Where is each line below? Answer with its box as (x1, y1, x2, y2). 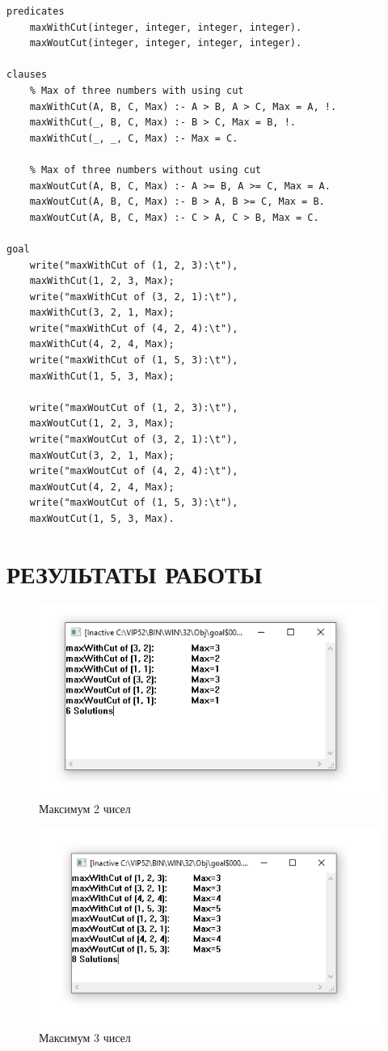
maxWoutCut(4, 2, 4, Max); (29, 481, 175, 493)
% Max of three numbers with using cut (29, 84, 244, 96)
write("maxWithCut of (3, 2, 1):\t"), (29, 290, 238, 303)
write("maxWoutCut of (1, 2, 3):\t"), (29, 401, 238, 413)
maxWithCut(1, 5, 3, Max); (29, 370, 175, 382)
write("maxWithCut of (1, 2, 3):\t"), (29, 259, 238, 271)
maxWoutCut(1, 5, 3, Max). (29, 513, 175, 524)
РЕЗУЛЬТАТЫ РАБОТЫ (6, 557, 263, 590)
